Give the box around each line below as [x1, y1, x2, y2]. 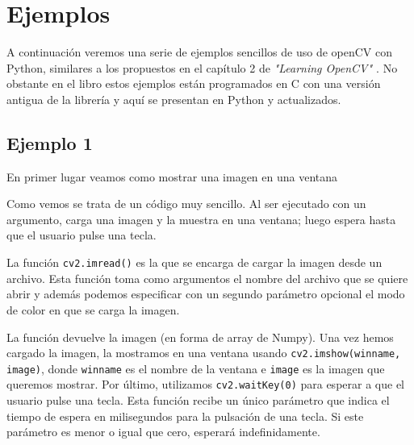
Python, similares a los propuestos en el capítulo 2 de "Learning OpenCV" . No [6, 59, 398, 76]
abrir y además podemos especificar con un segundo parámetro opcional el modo [6, 285, 405, 302]
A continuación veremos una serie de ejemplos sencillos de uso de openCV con [6, 44, 393, 60]
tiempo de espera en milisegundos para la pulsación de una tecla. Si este [6, 407, 364, 424]
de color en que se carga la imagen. [6, 301, 180, 318]
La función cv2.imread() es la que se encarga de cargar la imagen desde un [6, 254, 383, 271]
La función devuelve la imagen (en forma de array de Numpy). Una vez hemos [6, 328, 394, 345]
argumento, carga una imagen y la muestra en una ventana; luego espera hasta [6, 210, 396, 227]
